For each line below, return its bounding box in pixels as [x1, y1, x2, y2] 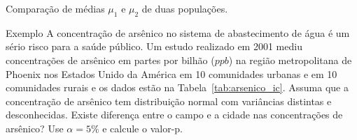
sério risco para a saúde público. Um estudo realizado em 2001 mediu [6, 39, 302, 54]
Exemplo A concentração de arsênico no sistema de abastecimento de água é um [6, 25, 350, 40]
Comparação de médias [6, 1, 105, 15]
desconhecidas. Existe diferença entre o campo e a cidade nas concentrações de [6, 107, 343, 122]
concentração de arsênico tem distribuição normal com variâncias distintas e [6, 93, 332, 108]
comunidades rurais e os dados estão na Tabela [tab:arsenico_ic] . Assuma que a [6, 80, 349, 95]
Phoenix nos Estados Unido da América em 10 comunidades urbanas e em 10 [6, 66, 337, 81]
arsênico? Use [6, 120, 64, 135]
